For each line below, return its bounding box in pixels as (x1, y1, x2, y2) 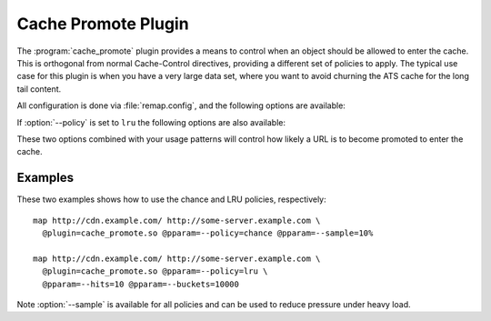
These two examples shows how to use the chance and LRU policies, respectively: (16, 194, 326, 205)
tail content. (16, 83, 62, 95)
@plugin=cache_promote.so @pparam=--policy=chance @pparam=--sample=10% (42, 227, 374, 238)
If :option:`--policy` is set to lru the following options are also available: (16, 116, 286, 127)
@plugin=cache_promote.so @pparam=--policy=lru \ (42, 266, 268, 276)
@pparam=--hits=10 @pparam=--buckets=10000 (42, 278, 240, 289)
